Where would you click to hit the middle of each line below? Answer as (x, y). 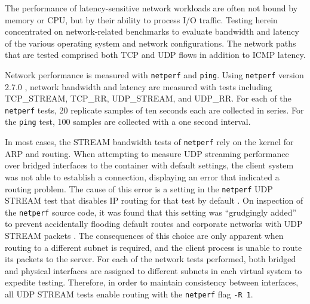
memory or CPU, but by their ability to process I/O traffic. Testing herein (141, 19)
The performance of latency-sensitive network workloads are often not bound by (151, 8)
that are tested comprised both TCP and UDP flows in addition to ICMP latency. (155, 55)
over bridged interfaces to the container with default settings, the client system (149, 165)
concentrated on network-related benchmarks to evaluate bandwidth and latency (152, 31)
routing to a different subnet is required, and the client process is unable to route (154, 247)
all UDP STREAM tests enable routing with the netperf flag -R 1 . (129, 294)
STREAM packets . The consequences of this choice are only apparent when (144, 236)
